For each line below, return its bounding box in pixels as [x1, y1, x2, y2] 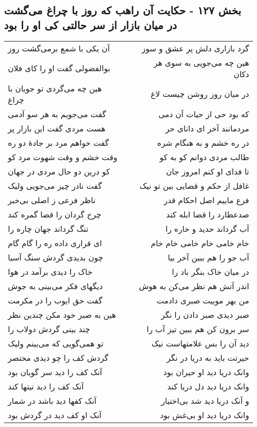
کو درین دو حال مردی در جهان [8, 165, 110, 177]
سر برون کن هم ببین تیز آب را [146, 323, 249, 335]
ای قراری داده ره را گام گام [8, 237, 102, 249]
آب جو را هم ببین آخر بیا [168, 251, 249, 263]
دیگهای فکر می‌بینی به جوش [8, 280, 103, 292]
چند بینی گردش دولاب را [8, 323, 90, 335]
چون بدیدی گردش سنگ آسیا [8, 251, 103, 263]
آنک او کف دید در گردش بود [8, 409, 102, 421]
